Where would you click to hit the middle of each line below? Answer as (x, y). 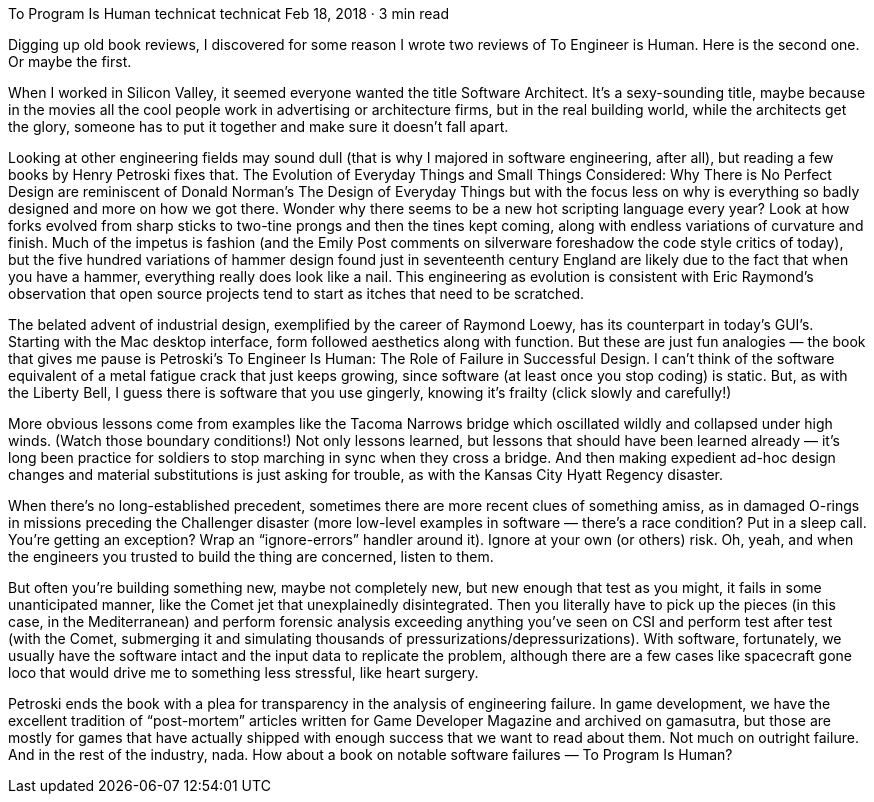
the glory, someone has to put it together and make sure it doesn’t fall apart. (258, 126)
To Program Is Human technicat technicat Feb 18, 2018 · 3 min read (229, 13)
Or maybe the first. (70, 61)
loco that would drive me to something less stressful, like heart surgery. (243, 672)
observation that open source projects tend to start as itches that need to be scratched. (296, 293)
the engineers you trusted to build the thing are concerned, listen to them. (251, 556)
